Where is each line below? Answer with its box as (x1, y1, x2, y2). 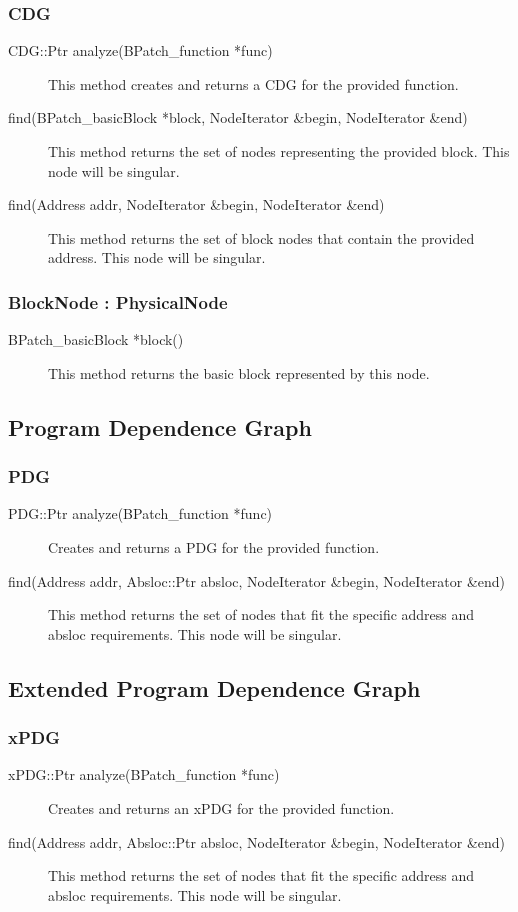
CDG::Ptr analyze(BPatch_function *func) (8, 40, 273, 61)
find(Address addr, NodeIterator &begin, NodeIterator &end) (8, 194, 385, 215)
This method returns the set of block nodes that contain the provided (48, 227, 475, 248)
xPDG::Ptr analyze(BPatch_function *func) (8, 764, 280, 785)
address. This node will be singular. (48, 247, 266, 268)
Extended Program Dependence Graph (8, 672, 421, 703)
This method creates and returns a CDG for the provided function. (48, 73, 459, 94)
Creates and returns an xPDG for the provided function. (48, 797, 395, 818)
